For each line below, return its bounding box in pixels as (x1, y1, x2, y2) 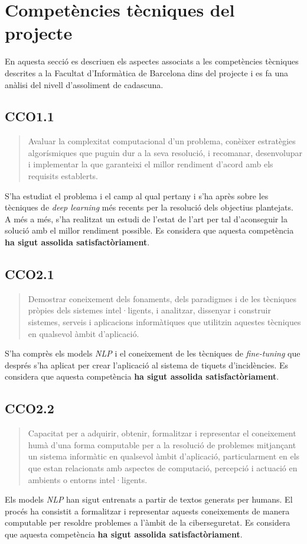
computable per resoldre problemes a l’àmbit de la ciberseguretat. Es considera (5, 516, 290, 529)
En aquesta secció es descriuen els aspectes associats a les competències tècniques (5, 55, 299, 67)
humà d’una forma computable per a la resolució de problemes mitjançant (28, 438, 296, 451)
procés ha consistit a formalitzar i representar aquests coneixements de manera (5, 504, 290, 517)
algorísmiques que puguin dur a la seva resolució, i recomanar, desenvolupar (28, 146, 302, 158)
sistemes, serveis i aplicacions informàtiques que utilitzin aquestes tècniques (28, 316, 301, 328)
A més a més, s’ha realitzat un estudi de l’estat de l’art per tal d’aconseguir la (5, 212, 288, 225)
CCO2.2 (5, 399, 54, 417)
